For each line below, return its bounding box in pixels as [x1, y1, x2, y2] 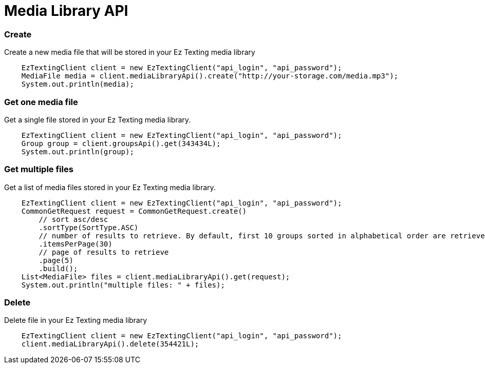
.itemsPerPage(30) [39, 239, 113, 248]
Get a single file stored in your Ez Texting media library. [4, 115, 191, 124]
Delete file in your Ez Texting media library [4, 316, 147, 325]
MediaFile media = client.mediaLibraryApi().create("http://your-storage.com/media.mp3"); [21, 72, 399, 80]
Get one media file [4, 96, 78, 107]
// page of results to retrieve [39, 248, 169, 256]
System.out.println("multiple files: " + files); [21, 280, 225, 289]
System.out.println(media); [21, 80, 134, 89]
